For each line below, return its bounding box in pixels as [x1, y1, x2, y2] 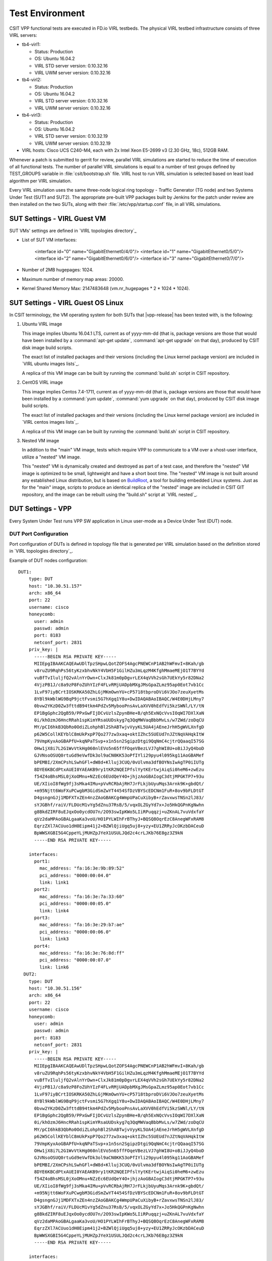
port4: [34, 943, 50, 949]
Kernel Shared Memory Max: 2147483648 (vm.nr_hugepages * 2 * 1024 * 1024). [22, 285, 190, 292]
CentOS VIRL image [22, 379, 63, 385]
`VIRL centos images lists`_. [22, 419, 79, 425]
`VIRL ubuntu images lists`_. [22, 361, 80, 367]
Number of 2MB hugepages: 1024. [22, 267, 94, 273]
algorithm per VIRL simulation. [9, 178, 72, 184]
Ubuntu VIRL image [22, 321, 62, 327]
